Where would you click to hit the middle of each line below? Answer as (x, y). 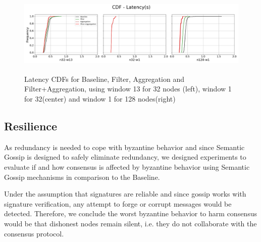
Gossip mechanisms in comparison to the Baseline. (82, 177)
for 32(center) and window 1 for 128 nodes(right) (100, 98)
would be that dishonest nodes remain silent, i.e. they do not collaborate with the (130, 223)
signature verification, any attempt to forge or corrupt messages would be (118, 203)
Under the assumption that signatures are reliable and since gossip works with (125, 194)
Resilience (31, 126)
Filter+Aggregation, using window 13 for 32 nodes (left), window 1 (128, 89)
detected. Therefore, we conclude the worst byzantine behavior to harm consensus (130, 213)
